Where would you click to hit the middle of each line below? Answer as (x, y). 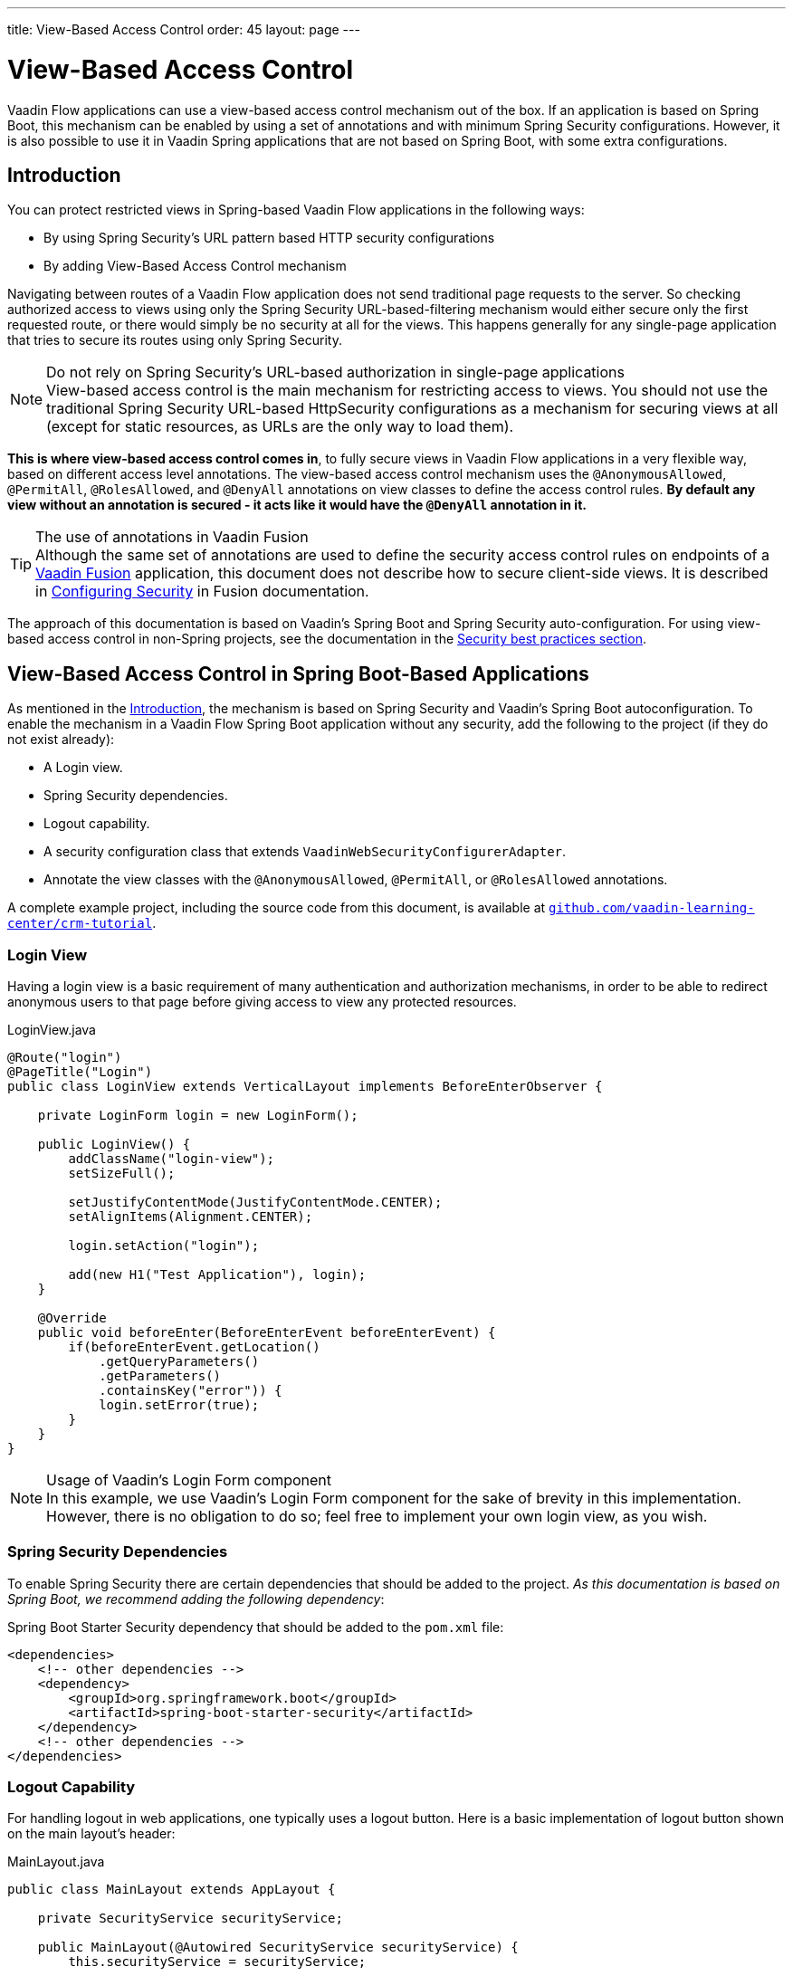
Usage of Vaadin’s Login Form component (189, 1480)
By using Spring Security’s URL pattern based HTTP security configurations (269, 238)
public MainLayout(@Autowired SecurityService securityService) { (278, 1947)
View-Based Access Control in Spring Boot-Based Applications (298, 673)
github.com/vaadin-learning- (652, 908)
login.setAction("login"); (164, 1245)
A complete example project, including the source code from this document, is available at (277, 908)
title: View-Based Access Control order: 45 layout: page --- (184, 29)
